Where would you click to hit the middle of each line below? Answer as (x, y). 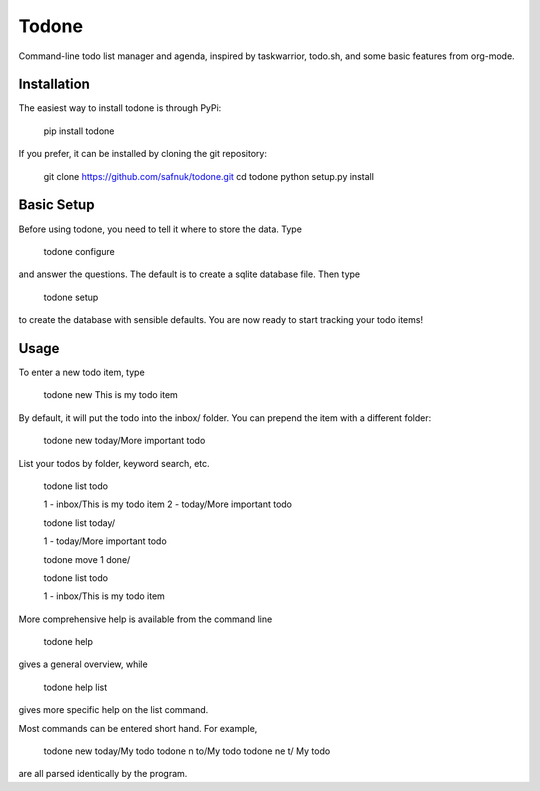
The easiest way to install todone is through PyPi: (120, 108)
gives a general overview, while (83, 664)
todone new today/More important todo (124, 441)
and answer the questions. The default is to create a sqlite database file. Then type (189, 274)
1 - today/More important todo (105, 541)
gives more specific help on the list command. (113, 710)
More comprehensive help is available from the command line (145, 619)
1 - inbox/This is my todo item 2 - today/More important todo (167, 504)
